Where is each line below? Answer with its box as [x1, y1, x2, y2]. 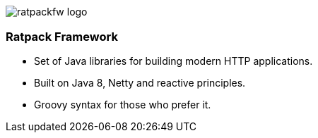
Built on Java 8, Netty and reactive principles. [34, 77, 246, 89]
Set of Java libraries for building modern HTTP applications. [34, 55, 313, 68]
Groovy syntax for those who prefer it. [34, 99, 211, 111]
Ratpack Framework [6, 29, 118, 44]
